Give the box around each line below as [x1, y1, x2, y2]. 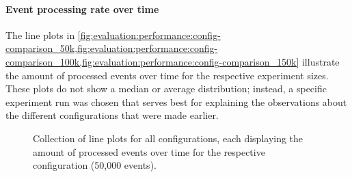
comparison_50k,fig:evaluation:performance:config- [5, 41, 218, 55]
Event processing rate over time [5, 1, 159, 16]
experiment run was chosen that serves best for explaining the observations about [5, 94, 347, 109]
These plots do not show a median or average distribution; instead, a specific [5, 81, 327, 96]
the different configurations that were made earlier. [5, 108, 219, 122]
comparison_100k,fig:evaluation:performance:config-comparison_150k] [5, 54, 299, 68]
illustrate [301, 54, 340, 68]
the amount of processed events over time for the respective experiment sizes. [5, 68, 329, 82]
